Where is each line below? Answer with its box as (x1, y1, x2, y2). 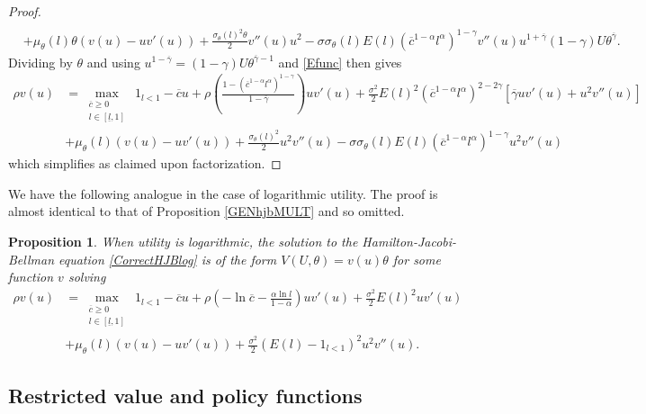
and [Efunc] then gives (278, 52, 402, 71)
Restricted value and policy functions (8, 382, 363, 409)
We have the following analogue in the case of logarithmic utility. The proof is (8, 184, 438, 202)
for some (392, 249, 441, 268)
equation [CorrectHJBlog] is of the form (58, 249, 277, 268)
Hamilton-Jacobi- (362, 231, 457, 250)
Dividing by (8, 52, 73, 71)
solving (67, 267, 106, 286)
